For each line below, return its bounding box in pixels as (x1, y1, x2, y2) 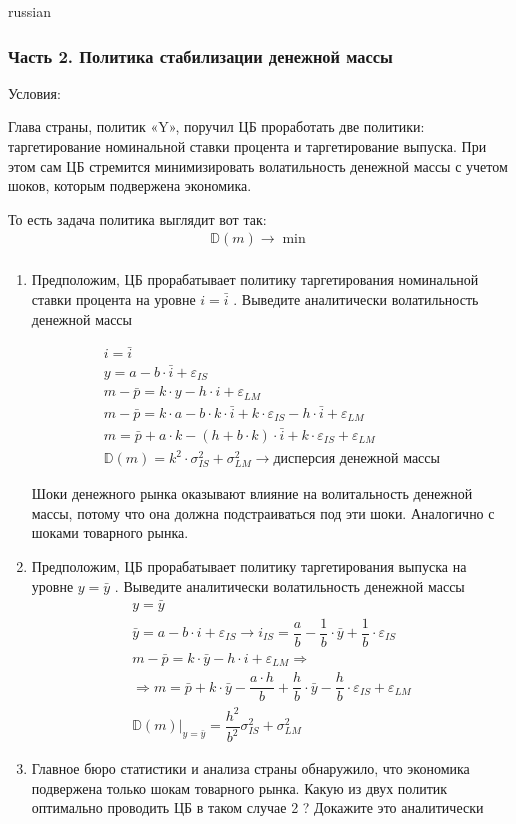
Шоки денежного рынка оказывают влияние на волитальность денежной (31, 483, 473, 504)
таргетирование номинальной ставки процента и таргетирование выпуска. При (8, 136, 487, 156)
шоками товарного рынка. (31, 522, 189, 543)
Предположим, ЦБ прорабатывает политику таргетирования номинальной (31, 269, 479, 290)
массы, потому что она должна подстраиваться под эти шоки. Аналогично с (31, 502, 495, 523)
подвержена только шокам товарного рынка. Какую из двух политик (31, 777, 448, 798)
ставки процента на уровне (31, 289, 196, 310)
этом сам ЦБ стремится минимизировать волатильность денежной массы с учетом (8, 155, 508, 176)
